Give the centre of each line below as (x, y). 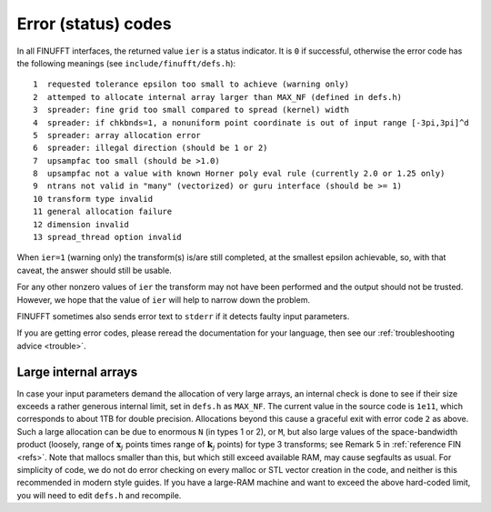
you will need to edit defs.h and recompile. (99, 495)
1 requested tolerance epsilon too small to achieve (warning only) (191, 85)
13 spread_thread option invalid (107, 237)
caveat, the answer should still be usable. (94, 270)
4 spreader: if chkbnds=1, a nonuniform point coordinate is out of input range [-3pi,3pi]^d (251, 122)
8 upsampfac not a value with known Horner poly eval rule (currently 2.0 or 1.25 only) (239, 174)
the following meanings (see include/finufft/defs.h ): (126, 63)
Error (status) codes (94, 24)
